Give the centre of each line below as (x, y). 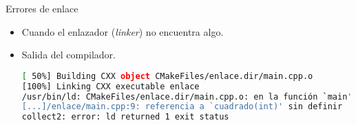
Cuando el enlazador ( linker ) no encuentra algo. (123, 31)
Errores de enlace (42, 8)
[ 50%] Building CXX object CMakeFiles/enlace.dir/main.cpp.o (167, 76)
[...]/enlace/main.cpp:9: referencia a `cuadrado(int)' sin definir (182, 107)
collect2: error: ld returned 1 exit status (125, 117)
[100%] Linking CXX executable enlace (111, 86)
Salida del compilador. (69, 55)
